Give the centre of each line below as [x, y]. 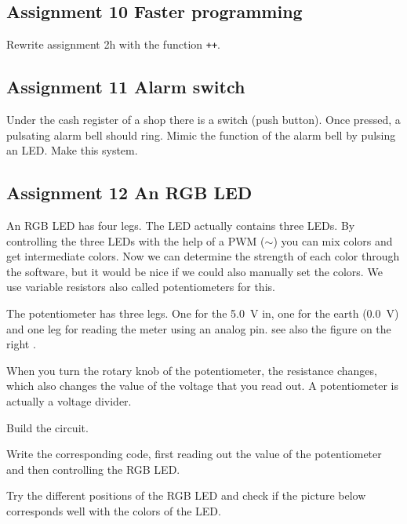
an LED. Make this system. [72, 150]
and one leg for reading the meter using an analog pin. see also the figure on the [199, 328]
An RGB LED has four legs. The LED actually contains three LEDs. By [181, 226]
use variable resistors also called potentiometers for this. [141, 287]
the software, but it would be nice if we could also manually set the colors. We [194, 271]
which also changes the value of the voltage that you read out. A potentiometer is [202, 386]
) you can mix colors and [333, 240]
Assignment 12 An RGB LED [129, 193]
